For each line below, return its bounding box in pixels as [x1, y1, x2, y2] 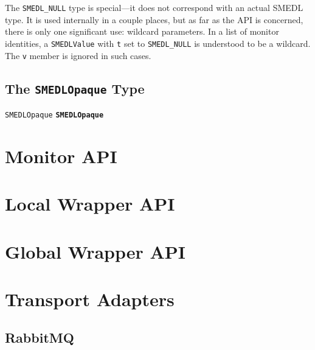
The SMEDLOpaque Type [5, 79, 145, 97]
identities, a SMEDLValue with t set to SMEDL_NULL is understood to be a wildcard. [5, 37, 311, 49]
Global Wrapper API [5, 239, 186, 264]
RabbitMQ [5, 328, 74, 347]
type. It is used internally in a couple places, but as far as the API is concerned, [5, 13, 303, 26]
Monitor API [5, 143, 117, 168]
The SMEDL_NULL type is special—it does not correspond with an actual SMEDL [5, 1, 303, 13]
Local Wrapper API [5, 191, 175, 216]
